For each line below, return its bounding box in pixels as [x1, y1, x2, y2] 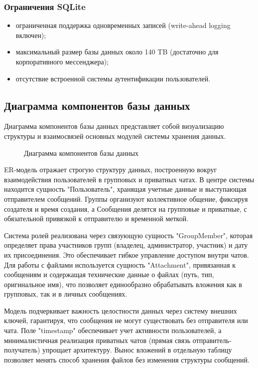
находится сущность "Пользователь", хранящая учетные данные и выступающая [4, 184, 247, 194]
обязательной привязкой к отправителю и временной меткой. [4, 213, 189, 224]
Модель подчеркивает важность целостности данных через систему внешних [4, 305, 237, 316]
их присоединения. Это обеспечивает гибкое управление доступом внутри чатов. [4, 249, 249, 260]
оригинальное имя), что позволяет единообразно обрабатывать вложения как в [4, 279, 242, 289]
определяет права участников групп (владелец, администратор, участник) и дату [4, 240, 248, 250]
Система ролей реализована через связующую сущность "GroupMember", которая [4, 230, 253, 240]
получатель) [4, 345, 40, 355]
